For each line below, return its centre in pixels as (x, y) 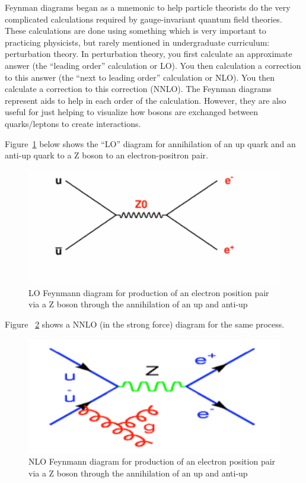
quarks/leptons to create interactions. (73, 123)
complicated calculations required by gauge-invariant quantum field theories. (144, 19)
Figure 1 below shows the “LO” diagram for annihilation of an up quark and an (150, 143)
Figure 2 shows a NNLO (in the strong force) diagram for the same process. (145, 324)
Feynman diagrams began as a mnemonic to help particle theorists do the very (148, 7)
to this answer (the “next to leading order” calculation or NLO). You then (140, 77)
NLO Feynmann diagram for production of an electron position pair (152, 461)
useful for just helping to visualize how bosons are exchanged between (132, 112)
